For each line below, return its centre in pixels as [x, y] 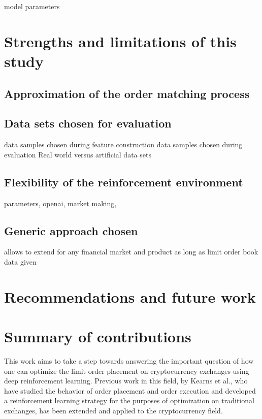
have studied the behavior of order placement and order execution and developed [130, 390]
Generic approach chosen [71, 230]
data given [20, 261]
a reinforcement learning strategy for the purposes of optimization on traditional [129, 400]
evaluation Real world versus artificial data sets [78, 154]
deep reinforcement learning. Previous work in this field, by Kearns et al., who [126, 381]
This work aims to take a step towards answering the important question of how [129, 361]
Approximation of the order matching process [127, 93]
